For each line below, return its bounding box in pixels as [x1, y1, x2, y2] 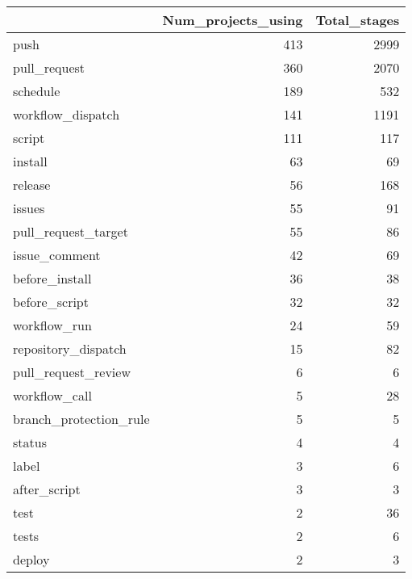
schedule [13, 82, 60, 100]
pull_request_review [13, 363, 131, 381]
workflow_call [13, 386, 92, 405]
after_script [13, 480, 81, 498]
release [13, 175, 51, 194]
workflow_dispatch [13, 105, 120, 124]
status [13, 433, 47, 451]
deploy [13, 550, 50, 569]
